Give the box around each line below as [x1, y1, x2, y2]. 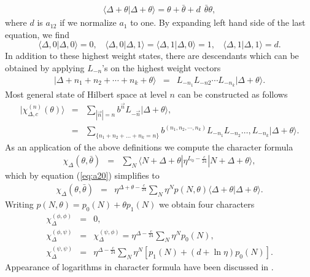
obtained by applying [5, 61, 85, 74]
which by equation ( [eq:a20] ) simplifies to [5, 169, 160, 182]
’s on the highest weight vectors [102, 61, 221, 74]
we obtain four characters [158, 198, 255, 211]
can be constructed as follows [177, 87, 288, 100]
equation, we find [5, 28, 70, 41]
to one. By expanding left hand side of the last [130, 16, 306, 29]
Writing [5, 198, 34, 211]
